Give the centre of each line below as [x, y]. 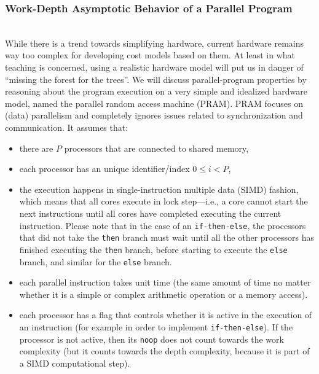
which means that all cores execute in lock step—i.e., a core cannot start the [163, 201]
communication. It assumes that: [67, 127]
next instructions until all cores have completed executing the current [150, 213]
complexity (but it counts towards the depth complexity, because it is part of [164, 351]
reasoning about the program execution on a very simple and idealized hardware [156, 91]
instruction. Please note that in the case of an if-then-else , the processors [163, 225]
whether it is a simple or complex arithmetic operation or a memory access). [163, 294]
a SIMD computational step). [75, 363]
